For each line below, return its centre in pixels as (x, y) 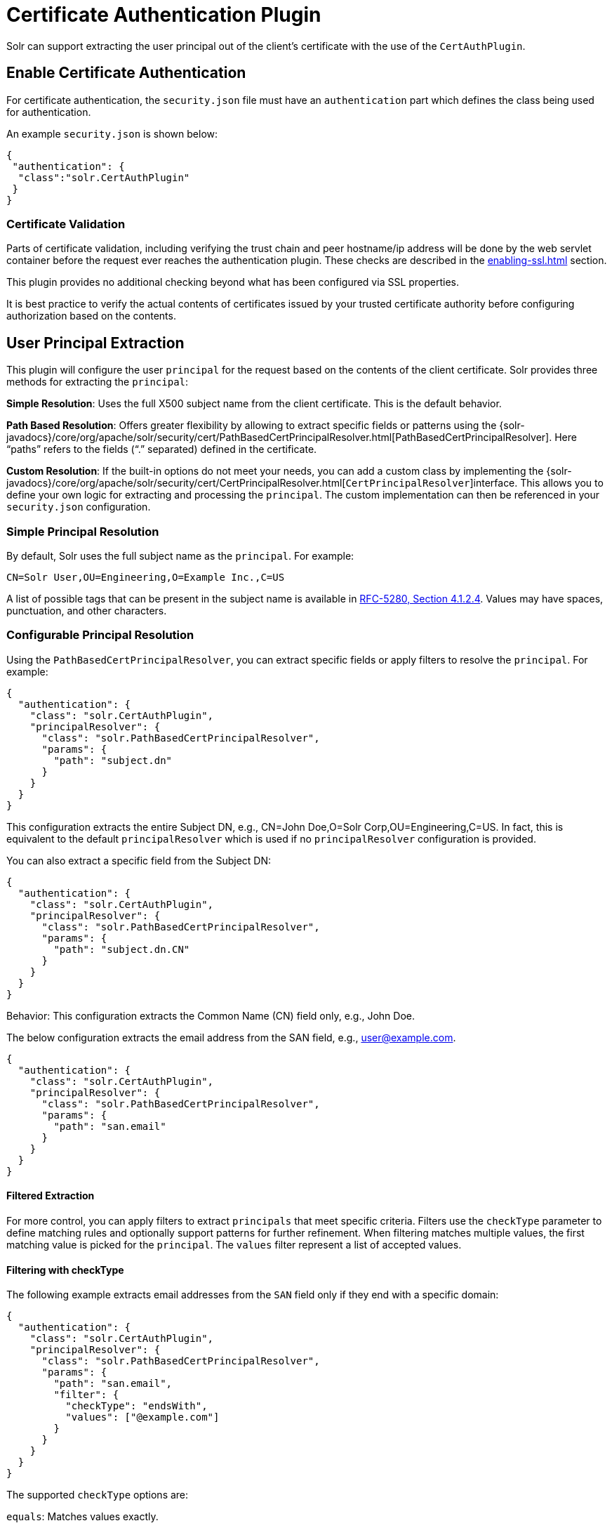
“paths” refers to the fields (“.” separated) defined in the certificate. (162, 449)
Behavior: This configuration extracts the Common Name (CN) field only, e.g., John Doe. (211, 1015)
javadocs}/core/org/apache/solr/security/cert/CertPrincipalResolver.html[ (176, 483)
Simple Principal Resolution (83, 531)
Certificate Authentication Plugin (164, 15)
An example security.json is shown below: (112, 133)
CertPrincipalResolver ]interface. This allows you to (474, 483)
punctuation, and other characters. (87, 610)
